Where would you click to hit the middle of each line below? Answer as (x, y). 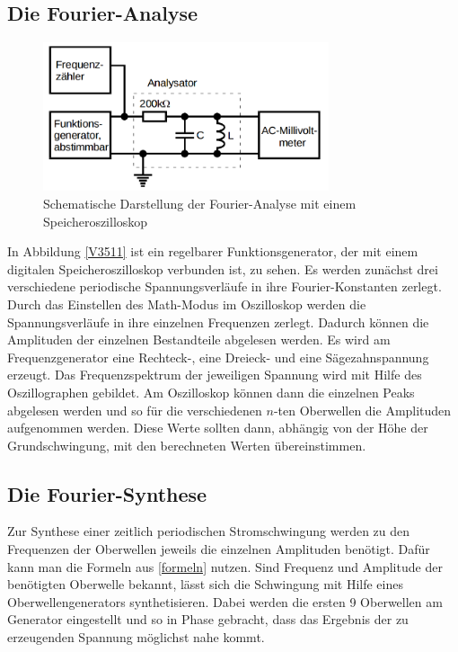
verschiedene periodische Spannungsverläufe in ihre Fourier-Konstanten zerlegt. (225, 286)
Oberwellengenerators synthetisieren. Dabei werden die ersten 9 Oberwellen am (225, 601)
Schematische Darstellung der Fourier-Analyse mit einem (200, 203)
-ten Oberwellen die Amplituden (362, 410)
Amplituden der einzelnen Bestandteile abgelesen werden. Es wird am (199, 339)
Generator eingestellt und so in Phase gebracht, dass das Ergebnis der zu (208, 619)
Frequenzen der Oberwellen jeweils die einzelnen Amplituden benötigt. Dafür (219, 549)
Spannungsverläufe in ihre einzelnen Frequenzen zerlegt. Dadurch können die (218, 322)
